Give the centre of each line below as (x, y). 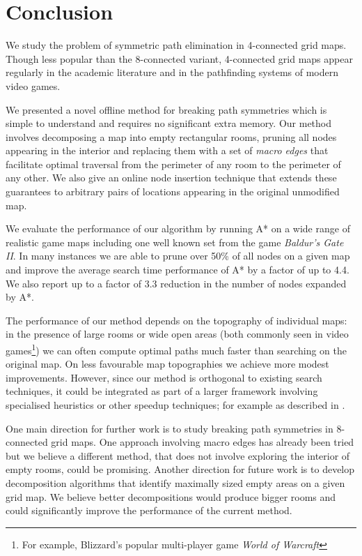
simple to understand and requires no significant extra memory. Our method (169, 123)
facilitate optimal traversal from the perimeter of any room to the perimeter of (173, 164)
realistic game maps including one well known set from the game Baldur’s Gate (175, 242)
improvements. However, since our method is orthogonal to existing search (164, 377)
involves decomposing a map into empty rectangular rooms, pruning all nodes (171, 136)
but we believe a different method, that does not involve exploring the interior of (178, 455)
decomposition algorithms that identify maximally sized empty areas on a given (175, 483)
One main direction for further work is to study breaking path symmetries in (170, 428)
